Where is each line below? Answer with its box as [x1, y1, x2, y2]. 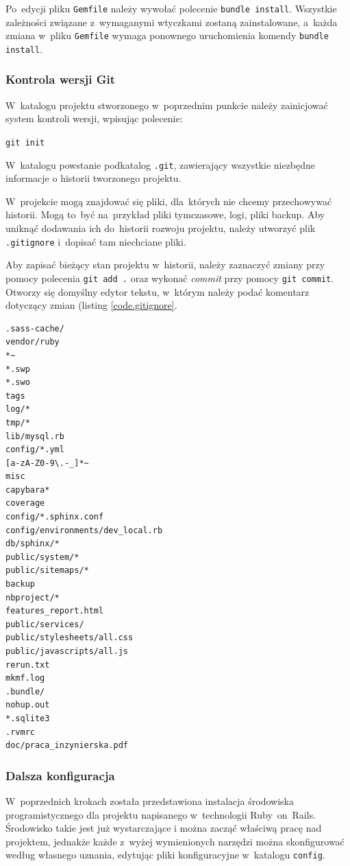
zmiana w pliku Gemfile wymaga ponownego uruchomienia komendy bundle [5, 28, 329, 43]
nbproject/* [5, 592, 60, 602]
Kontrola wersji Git [5, 71, 116, 88]
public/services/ [5, 619, 84, 629]
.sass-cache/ [5, 323, 64, 333]
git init [5, 137, 45, 148]
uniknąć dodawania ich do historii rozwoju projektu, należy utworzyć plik [5, 221, 316, 235]
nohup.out [5, 700, 50, 710]
